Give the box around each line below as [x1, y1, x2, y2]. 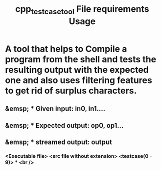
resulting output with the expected [5, 64, 149, 75]
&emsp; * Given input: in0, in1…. [5, 105, 106, 113]
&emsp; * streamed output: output [5, 138, 113, 146]
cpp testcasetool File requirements [15, 3, 149, 16]
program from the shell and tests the [5, 54, 157, 65]
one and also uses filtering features [5, 75, 153, 85]
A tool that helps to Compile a [5, 43, 127, 55]
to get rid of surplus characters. [5, 85, 137, 96]
